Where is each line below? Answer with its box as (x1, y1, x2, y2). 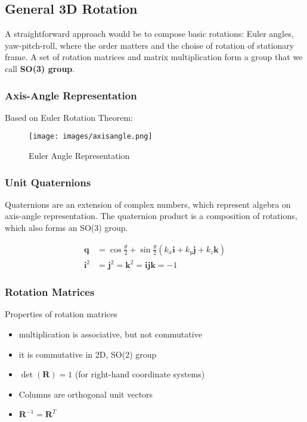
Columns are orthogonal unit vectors (18, 387, 153, 400)
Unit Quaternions (5, 174, 91, 189)
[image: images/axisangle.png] (29, 132, 153, 141)
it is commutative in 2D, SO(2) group (18, 348, 157, 360)
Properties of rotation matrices (5, 308, 117, 320)
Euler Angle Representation (29, 149, 130, 162)
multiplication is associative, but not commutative (18, 328, 202, 340)
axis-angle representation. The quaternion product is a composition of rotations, (5, 210, 297, 222)
